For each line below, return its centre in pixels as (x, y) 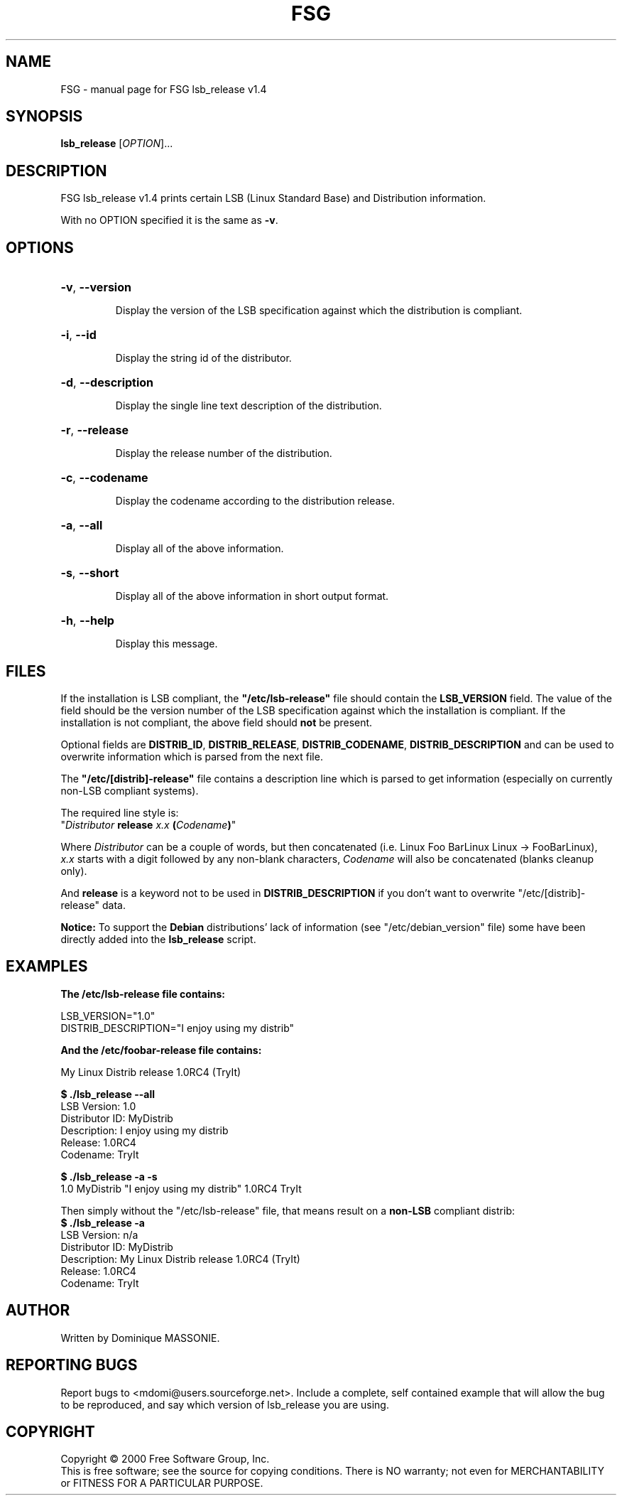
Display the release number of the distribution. (224, 453)
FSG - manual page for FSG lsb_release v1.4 (164, 89)
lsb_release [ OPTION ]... (117, 144)
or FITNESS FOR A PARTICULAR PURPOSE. (162, 1483)
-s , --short (90, 573)
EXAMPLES (47, 967)
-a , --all (82, 526)
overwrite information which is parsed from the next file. (192, 756)
